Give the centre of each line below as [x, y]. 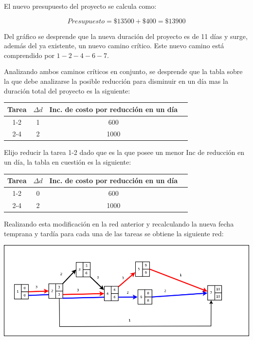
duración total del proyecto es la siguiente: [67, 90]
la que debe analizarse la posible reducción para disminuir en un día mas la [116, 81]
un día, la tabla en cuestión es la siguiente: [68, 162]
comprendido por [29, 55]
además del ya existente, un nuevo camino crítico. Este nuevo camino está [114, 46]
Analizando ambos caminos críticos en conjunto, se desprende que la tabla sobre [123, 71]
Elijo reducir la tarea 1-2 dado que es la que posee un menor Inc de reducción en [124, 152]
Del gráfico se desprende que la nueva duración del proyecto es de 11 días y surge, [126, 36]
